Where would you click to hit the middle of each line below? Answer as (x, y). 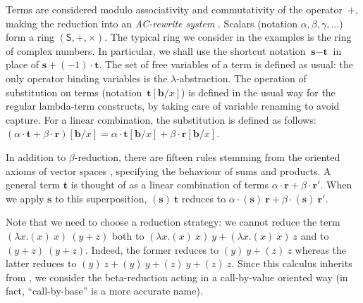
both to (128, 235)
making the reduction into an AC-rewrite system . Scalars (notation (152, 23)
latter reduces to (41, 263)
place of (23, 64)
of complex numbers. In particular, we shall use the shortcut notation (156, 50)
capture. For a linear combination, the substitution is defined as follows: (161, 119)
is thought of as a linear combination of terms (170, 185)
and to (315, 235)
